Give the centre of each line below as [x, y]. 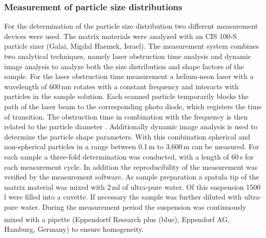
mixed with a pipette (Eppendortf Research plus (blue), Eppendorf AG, [117, 219]
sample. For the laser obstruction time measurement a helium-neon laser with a [129, 76]
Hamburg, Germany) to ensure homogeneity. [74, 229]
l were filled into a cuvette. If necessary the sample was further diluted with [123, 197]
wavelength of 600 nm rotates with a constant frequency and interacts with [121, 86]
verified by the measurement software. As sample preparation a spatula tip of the [132, 177]
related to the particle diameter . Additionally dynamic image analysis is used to [131, 126]
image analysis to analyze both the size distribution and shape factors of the [124, 66]
